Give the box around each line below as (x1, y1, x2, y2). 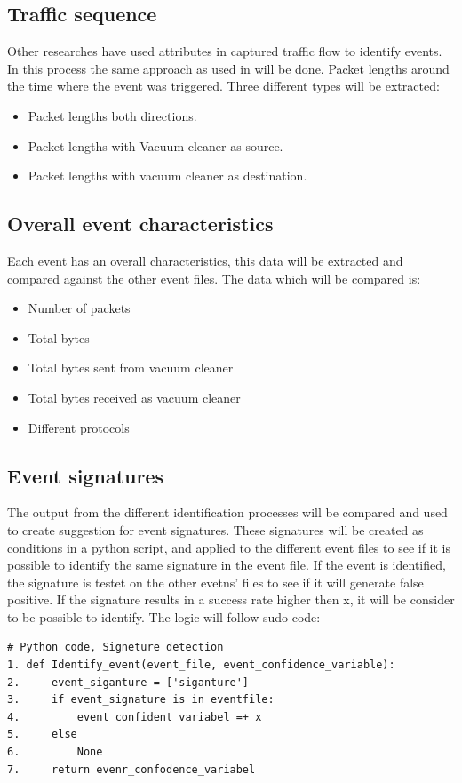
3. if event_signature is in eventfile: (7, 693, 275, 707)
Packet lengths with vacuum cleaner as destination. (28, 166, 307, 185)
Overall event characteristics (7, 210, 274, 237)
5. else (7, 728, 77, 741)
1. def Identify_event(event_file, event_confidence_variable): (7, 659, 395, 672)
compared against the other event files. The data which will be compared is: (7, 268, 421, 287)
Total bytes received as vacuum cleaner (28, 388, 241, 406)
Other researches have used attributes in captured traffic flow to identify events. (7, 42, 442, 60)
